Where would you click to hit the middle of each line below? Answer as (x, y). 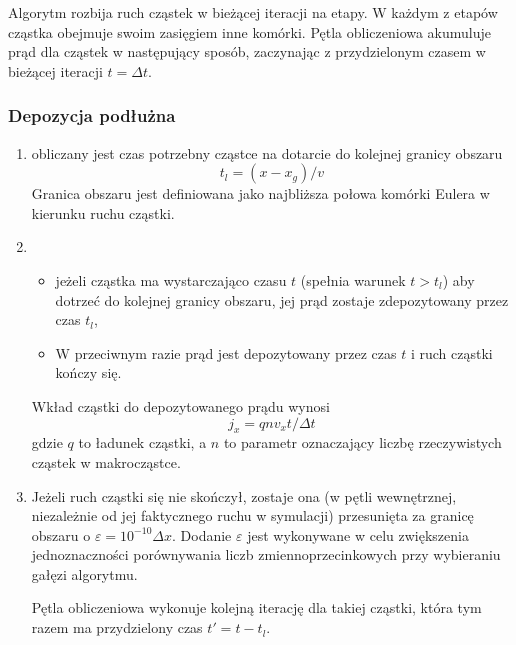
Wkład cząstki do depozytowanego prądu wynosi (180, 405)
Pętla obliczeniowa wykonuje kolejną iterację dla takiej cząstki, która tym (256, 607)
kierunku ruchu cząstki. (103, 212)
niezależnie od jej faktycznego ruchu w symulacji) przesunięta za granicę (252, 515)
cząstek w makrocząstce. (106, 461)
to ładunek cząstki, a (142, 442)
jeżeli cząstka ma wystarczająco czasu (171, 279)
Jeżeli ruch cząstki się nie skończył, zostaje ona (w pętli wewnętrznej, (244, 495)
